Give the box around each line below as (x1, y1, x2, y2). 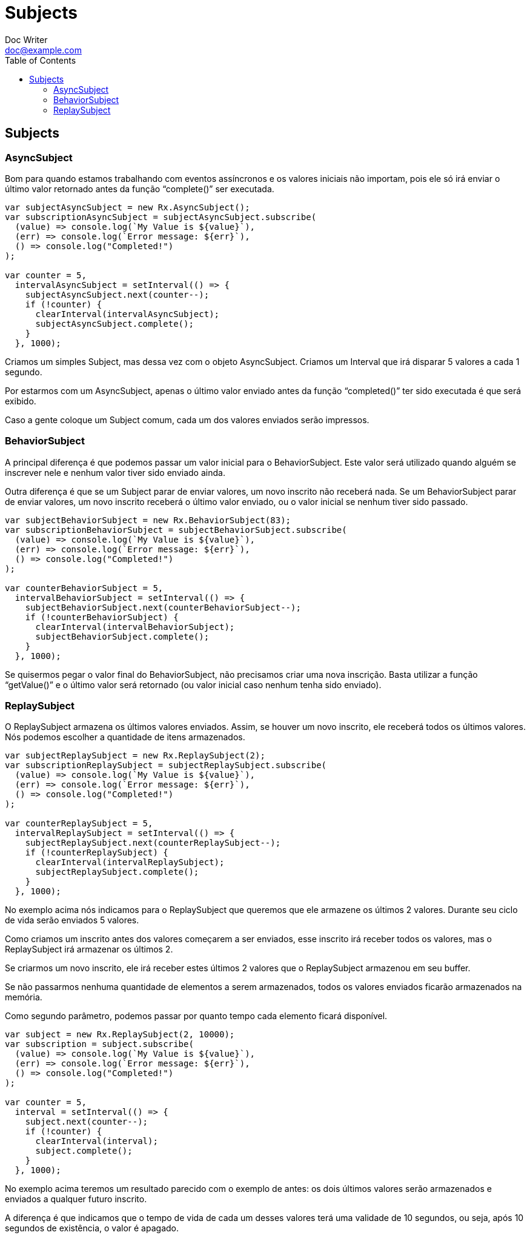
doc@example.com (5, 44, 82, 55)
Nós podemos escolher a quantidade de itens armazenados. (5, 732, 245, 743)
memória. (5, 992, 42, 1003)
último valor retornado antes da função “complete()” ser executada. (5, 183, 274, 194)
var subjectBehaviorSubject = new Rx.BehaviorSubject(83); (5, 515, 291, 525)
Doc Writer (5, 34, 48, 45)
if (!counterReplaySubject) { (25, 848, 168, 858)
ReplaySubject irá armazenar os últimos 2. (5, 944, 173, 955)
